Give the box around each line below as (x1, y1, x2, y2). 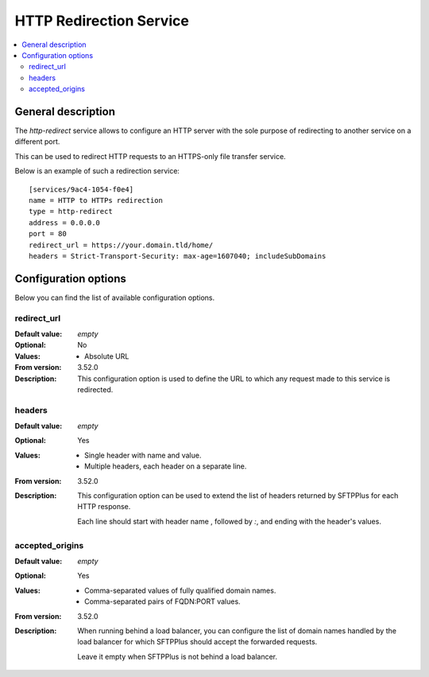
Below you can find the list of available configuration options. (14, 293, 215, 302)
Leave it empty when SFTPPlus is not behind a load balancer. (77, 652, 278, 661)
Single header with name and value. (84, 450, 202, 460)
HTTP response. (77, 502, 131, 512)
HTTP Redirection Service (14, 12, 190, 29)
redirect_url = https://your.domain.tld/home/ (29, 240, 214, 250)
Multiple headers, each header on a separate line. (84, 461, 247, 471)
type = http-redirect (29, 207, 113, 216)
